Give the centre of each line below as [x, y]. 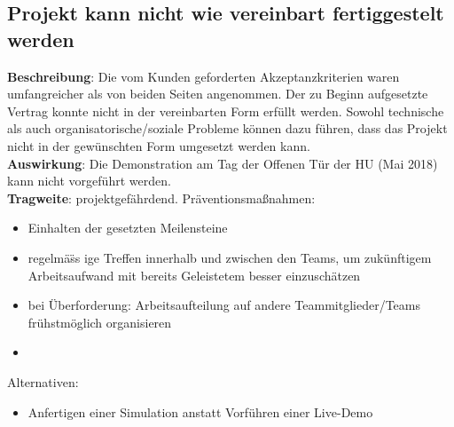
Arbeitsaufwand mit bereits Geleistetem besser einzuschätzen [194, 275]
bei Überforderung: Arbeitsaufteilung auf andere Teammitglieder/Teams [224, 305]
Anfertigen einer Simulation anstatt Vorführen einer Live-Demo [200, 411]
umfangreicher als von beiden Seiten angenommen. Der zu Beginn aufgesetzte [218, 94]
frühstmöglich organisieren [100, 322]
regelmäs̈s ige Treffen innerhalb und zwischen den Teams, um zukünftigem [230, 257]
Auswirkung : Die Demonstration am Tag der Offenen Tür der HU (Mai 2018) [223, 163]
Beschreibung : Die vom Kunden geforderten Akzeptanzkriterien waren [204, 76]
